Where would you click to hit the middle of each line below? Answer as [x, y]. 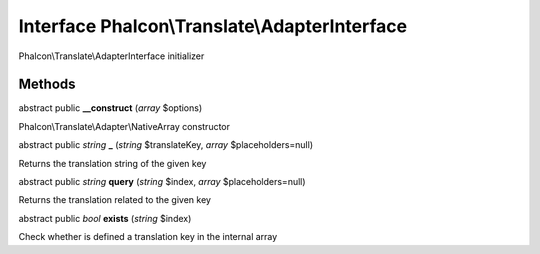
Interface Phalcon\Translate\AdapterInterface [213, 26]
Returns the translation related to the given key [115, 200]
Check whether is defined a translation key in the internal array [148, 237]
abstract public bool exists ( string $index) [105, 218]
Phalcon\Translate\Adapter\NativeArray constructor [124, 126]
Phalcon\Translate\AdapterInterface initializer [111, 56]
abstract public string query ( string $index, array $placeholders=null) [162, 182]
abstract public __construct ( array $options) [110, 108]
